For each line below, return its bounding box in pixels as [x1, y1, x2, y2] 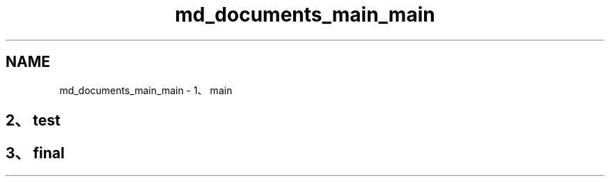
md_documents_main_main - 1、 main [59, 84, 233, 96]
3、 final [6, 144, 65, 162]
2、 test [6, 112, 61, 130]
